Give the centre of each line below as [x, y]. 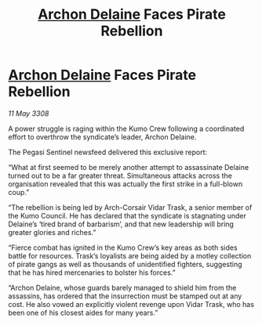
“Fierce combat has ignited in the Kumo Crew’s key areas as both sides [123, 247]
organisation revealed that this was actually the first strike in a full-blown [126, 184]
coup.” [19, 192]
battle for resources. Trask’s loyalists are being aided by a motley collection [130, 255]
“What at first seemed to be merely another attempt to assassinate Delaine [129, 167]
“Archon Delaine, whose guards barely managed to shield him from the [122, 287]
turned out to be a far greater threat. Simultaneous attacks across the [120, 175]
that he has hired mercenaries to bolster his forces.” [92, 273]
